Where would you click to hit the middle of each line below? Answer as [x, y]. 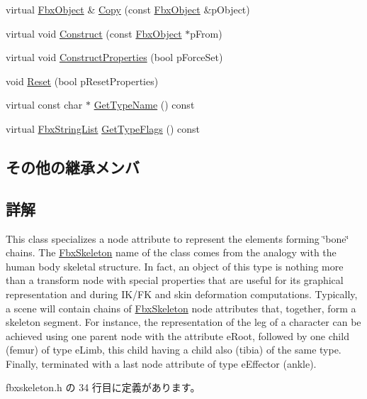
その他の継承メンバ [73, 166]
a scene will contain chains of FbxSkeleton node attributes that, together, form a [181, 308]
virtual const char [44, 105]
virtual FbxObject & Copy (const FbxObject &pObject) [128, 9]
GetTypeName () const [144, 105]
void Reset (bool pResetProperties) [82, 81]
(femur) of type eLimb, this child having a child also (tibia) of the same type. [174, 350]
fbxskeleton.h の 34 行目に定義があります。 [103, 387]
